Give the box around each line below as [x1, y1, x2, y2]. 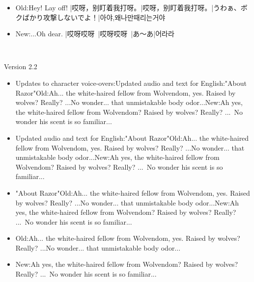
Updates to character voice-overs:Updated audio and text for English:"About [15, 77, 247, 88]
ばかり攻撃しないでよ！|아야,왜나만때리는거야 [22, 12, 166, 22]
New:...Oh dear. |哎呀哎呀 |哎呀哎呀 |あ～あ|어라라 [15, 28, 174, 39]
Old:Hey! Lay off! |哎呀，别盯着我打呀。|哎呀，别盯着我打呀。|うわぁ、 [15, 2, 241, 12]
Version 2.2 [4, 61, 37, 72]
